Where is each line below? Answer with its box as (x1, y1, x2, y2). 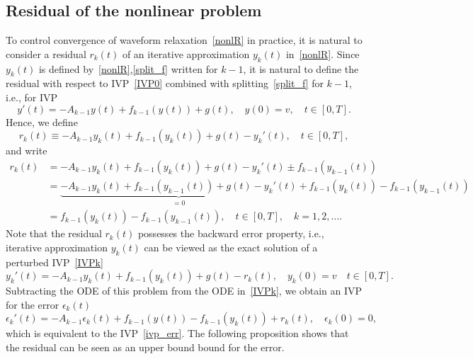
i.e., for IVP (6, 89, 57, 104)
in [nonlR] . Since (285, 46, 360, 61)
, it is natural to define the (243, 61, 359, 76)
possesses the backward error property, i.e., (137, 226, 324, 241)
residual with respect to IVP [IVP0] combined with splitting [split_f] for (6, 76, 324, 91)
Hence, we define (6, 114, 78, 129)
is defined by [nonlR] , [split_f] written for (38, 61, 218, 76)
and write (6, 143, 47, 158)
